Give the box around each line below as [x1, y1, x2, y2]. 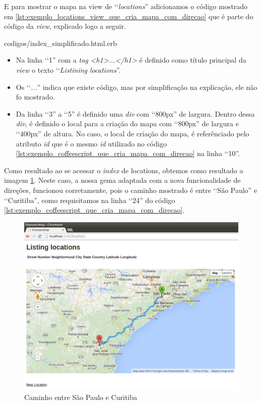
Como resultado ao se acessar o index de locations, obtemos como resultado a [4, 165, 243, 175]
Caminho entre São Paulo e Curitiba [24, 391, 137, 402]
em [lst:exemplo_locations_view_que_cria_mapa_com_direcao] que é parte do [4, 11, 253, 21]
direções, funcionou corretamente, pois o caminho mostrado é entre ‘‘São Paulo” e [4, 184, 257, 195]
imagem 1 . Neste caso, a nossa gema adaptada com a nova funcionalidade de [4, 175, 241, 185]
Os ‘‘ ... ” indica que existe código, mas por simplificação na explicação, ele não [16, 81, 257, 92]
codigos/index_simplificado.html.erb [4, 37, 117, 48]
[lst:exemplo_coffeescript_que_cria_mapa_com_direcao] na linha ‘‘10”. [16, 148, 240, 159]
